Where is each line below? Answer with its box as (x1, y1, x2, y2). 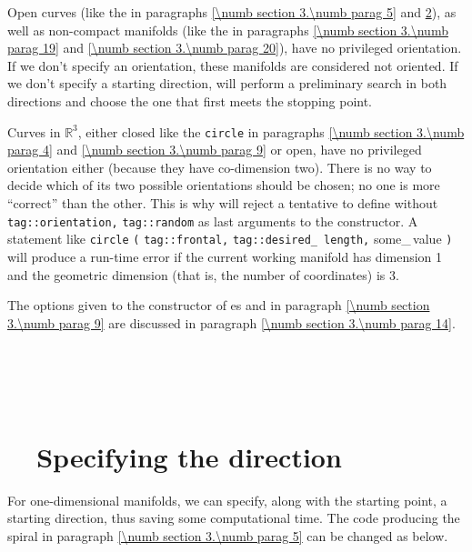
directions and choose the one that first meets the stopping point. (7, 91, 373, 110)
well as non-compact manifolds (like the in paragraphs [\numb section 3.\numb (7, 20, 448, 39)
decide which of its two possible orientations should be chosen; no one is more (7, 176, 440, 195)
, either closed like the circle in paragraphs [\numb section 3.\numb (77, 122, 465, 141)
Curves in (7, 122, 61, 141)
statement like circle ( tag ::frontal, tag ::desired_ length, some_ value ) (7, 229, 453, 248)
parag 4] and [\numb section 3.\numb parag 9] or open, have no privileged (7, 140, 422, 159)
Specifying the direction (36, 437, 342, 475)
